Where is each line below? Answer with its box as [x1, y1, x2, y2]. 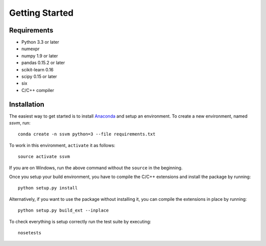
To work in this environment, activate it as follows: [9, 142, 116, 148]
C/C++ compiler [21, 87, 54, 93]
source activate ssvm [18, 154, 70, 159]
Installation [9, 100, 44, 108]
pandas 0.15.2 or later [21, 60, 65, 66]
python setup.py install [18, 185, 78, 191]
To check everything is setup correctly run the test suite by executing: [9, 218, 151, 224]
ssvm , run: [9, 120, 31, 126]
